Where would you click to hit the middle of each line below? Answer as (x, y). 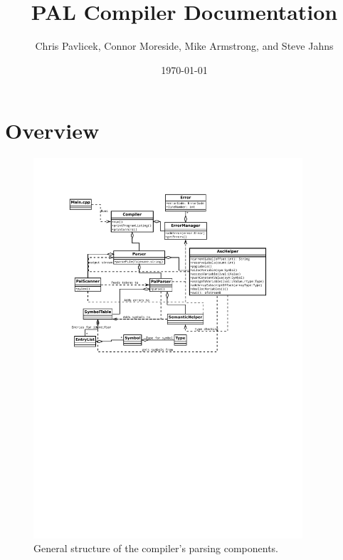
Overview (52, 131)
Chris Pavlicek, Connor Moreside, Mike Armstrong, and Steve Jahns (184, 46)
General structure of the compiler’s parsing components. (156, 548)
